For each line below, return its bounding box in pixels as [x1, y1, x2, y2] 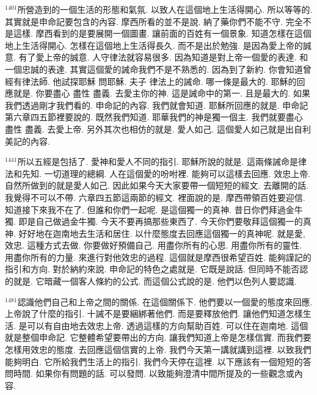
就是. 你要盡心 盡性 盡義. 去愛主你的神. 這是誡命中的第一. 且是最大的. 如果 [13, 87, 311, 100]
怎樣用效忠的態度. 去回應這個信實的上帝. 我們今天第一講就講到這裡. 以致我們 [5, 343, 312, 356]
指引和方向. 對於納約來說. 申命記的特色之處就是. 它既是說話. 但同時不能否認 [5, 263, 308, 275]
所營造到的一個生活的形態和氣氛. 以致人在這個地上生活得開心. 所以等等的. [17, 3, 313, 15]
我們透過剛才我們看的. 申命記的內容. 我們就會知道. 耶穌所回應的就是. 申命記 [5, 98, 308, 111]
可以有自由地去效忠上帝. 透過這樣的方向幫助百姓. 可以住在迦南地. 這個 [27, 319, 308, 332]
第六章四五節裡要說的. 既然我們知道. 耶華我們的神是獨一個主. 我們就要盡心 [5, 111, 303, 123]
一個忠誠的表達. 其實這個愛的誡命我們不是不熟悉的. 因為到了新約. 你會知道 [5, 62, 303, 75]
